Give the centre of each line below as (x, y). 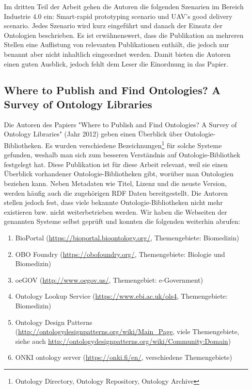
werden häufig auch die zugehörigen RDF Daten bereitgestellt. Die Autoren (116, 193)
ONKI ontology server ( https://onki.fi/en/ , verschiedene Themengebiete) (124, 357)
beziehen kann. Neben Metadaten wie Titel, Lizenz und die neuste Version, (115, 183)
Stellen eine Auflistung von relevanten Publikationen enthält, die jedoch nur (117, 44)
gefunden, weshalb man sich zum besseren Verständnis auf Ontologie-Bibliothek (122, 155)
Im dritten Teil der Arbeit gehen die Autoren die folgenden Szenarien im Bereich (124, 6)
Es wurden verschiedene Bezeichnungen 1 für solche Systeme (134, 144)
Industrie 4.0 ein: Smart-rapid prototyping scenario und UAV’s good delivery (118, 16)
